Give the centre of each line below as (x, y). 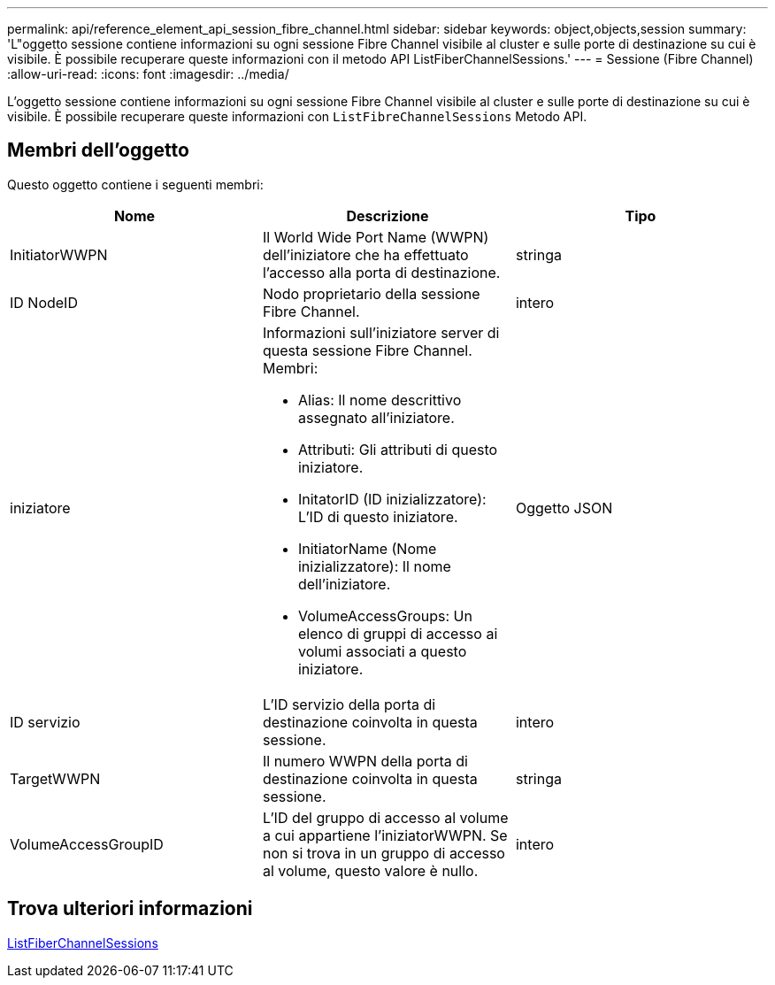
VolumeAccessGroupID (87, 844)
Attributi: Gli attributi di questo (398, 449)
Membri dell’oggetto (98, 150)
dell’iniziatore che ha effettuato (365, 254)
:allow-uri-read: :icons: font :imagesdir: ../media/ (148, 74)
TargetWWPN (55, 778)
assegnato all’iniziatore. (376, 417)
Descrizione (387, 215)
